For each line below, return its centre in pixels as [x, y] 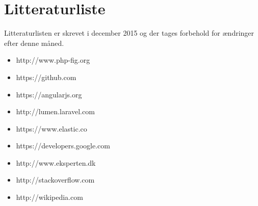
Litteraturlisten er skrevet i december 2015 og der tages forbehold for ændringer [129, 33]
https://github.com [46, 77]
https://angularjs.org [49, 94]
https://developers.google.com [63, 146]
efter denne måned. [34, 43]
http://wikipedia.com [49, 197]
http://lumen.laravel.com [55, 111]
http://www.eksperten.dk [56, 162]
